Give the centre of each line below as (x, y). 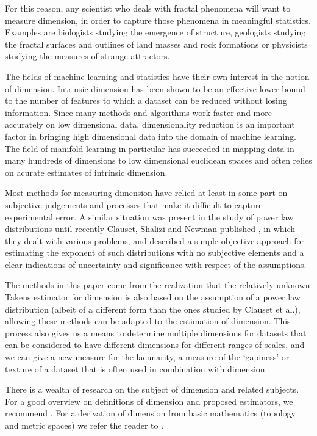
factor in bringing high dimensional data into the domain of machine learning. (151, 136)
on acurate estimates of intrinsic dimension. (86, 172)
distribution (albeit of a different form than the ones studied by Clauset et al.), (153, 309)
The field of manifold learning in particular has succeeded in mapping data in (150, 148)
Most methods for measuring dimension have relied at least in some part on (146, 193)
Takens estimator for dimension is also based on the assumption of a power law (153, 297)
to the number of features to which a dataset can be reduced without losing (146, 100)
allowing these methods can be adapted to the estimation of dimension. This (148, 321)
